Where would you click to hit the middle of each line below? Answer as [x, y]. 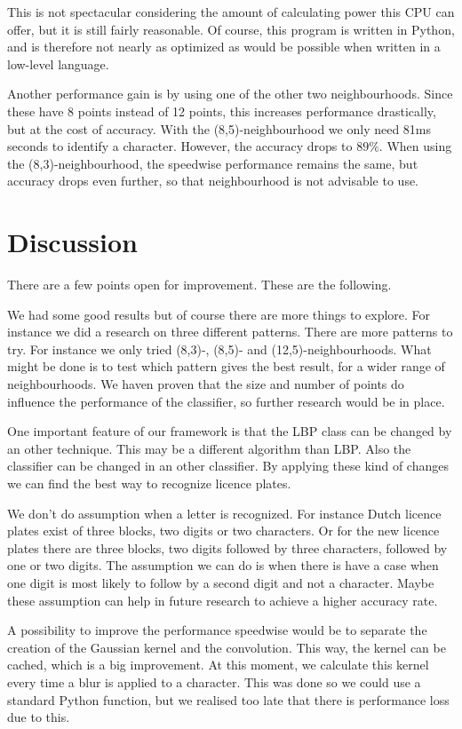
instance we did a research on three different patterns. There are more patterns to [230, 332]
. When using [415, 146]
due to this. [39, 717]
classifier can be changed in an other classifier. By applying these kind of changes [228, 466]
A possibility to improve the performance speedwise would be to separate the [217, 630]
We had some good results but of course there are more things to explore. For [219, 314]
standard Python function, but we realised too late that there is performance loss [228, 699]
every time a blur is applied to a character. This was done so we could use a [214, 681]
